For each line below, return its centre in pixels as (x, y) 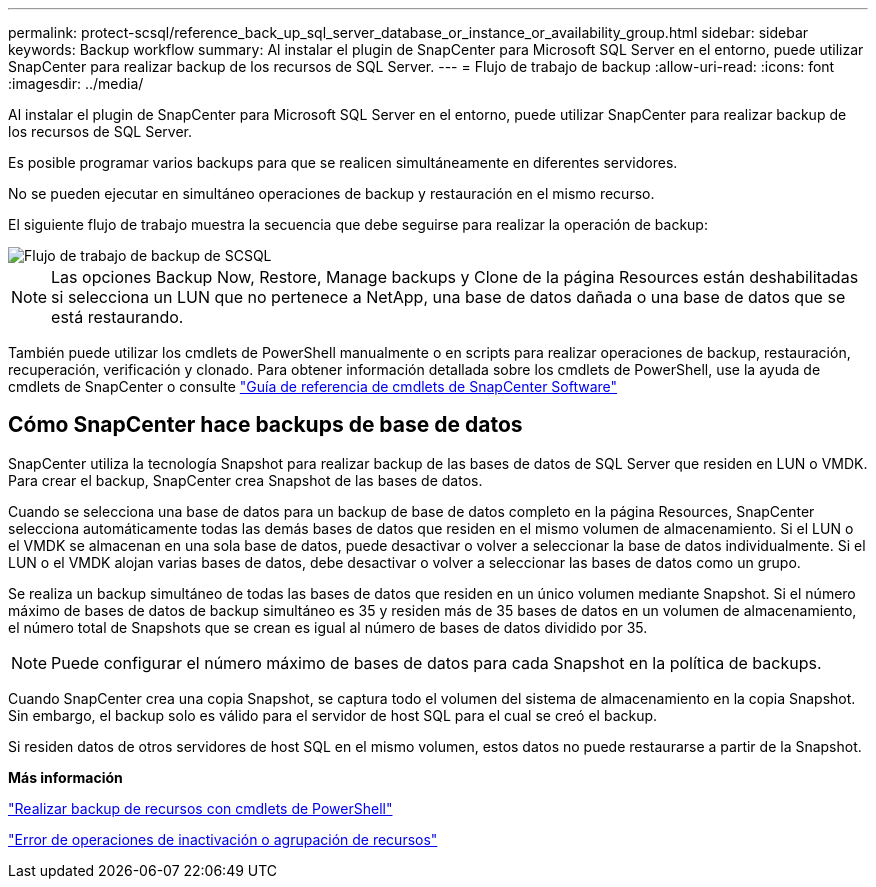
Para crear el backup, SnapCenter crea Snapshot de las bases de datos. (245, 480)
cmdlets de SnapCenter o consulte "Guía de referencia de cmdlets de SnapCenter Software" (313, 386)
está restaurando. (117, 317)
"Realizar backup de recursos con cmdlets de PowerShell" (200, 808)
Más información (65, 777)
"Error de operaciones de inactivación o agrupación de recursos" (223, 839)
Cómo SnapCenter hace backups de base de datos (265, 425)
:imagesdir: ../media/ (76, 83)
